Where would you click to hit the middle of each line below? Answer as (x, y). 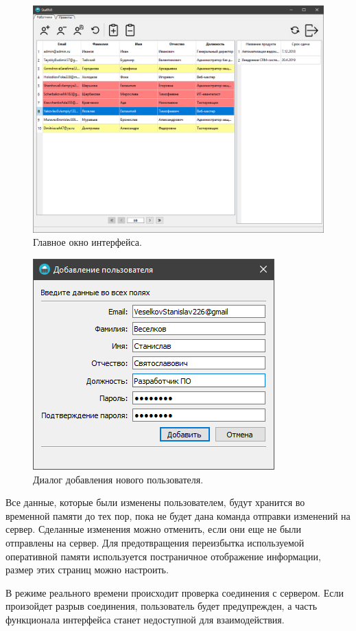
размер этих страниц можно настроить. (87, 570)
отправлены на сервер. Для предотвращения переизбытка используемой (155, 542)
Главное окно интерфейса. (87, 242)
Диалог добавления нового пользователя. (118, 479)
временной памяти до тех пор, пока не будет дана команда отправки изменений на (178, 515)
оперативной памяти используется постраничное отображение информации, (163, 556)
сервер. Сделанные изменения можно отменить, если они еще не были (153, 529)
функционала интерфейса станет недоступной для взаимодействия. (145, 619)
